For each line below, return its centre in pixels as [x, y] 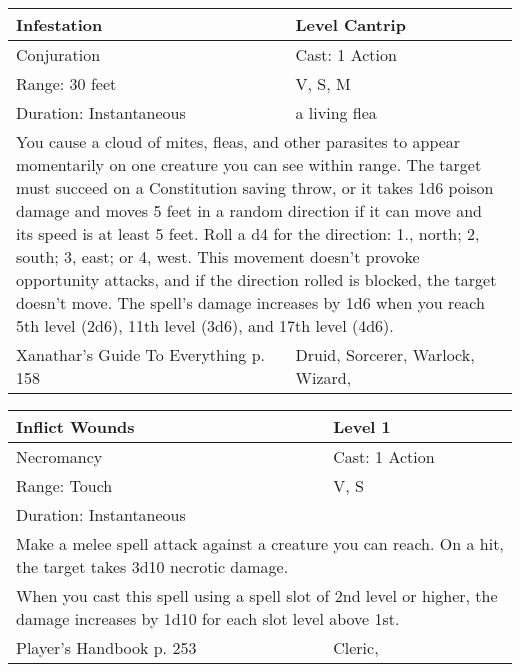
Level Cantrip [350, 24]
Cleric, [356, 647]
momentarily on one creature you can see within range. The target [249, 164]
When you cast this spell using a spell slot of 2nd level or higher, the [257, 595]
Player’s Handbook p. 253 [106, 647]
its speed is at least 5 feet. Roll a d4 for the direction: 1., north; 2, [248, 233]
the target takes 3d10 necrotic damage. [152, 566]
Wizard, [323, 377]
